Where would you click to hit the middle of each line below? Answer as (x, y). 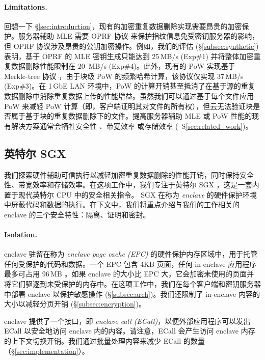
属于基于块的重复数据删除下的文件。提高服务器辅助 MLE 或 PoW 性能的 (131, 116)
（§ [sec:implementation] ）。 (47, 351)
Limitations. (26, 6)
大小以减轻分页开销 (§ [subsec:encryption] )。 (75, 304)
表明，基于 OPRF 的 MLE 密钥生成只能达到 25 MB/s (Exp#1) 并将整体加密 (129, 56)
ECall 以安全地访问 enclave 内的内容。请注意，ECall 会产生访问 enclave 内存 (130, 331)
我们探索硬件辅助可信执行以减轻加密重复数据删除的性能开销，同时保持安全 (129, 174)
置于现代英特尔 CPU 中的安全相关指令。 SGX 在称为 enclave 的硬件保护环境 (130, 194)
